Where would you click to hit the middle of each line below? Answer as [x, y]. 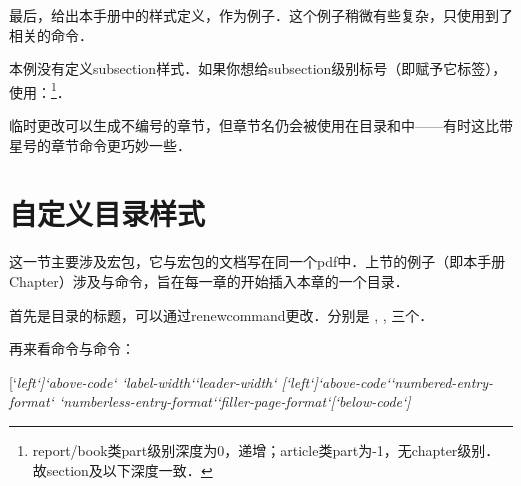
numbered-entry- [444, 381]
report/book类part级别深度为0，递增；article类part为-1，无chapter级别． [266, 449]
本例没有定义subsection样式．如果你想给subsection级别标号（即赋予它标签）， [258, 68]
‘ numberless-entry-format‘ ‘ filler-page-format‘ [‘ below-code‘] [234, 401]
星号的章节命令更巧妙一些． [100, 144]
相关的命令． [51, 34]
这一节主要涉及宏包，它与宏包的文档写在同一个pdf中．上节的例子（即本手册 [257, 261]
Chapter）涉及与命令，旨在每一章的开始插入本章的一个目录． [209, 280]
